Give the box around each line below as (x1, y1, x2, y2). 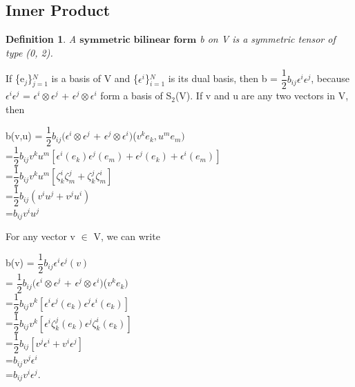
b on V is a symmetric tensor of (200, 32, 336, 46)
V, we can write (93, 229, 160, 244)
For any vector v (6, 229, 75, 244)
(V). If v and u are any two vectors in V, (175, 88, 349, 103)
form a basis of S (100, 88, 172, 103)
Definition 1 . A (6, 32, 77, 46)
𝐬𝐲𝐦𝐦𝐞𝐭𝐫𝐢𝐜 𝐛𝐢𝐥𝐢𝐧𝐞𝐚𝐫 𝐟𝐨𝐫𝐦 (79, 35, 197, 46)
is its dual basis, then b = (168, 71, 278, 86)
